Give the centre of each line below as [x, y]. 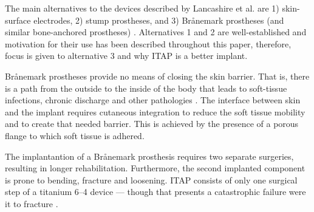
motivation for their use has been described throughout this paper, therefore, [148, 43]
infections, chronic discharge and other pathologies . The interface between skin [153, 100]
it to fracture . [32, 203]
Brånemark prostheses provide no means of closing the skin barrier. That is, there [157, 76]
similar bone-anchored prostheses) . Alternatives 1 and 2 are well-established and [156, 32]
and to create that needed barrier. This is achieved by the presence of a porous [152, 124]
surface [18, 20]
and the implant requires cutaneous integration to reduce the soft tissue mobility [155, 111]
